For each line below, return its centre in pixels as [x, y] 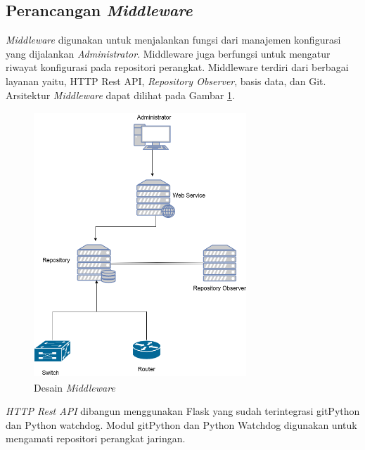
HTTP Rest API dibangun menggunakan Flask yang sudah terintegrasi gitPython [183, 411]
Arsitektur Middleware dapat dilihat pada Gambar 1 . [120, 95]
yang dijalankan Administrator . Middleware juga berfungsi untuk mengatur [168, 53]
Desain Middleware [75, 387]
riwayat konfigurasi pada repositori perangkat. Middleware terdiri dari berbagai [177, 67]
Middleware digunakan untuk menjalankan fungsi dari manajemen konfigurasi [173, 40]
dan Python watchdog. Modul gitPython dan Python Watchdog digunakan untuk [181, 424]
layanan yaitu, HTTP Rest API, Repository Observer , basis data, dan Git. [166, 81]
